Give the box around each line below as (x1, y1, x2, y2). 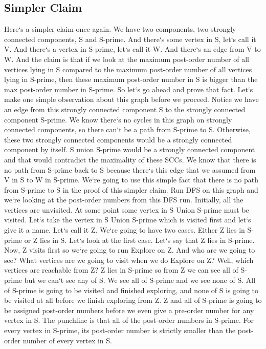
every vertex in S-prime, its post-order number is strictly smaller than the (4, 325, 236, 336)
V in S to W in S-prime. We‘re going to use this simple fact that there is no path (4, 174, 259, 185)
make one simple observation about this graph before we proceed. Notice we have (4, 94, 259, 105)
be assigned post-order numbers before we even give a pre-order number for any (4, 304, 254, 315)
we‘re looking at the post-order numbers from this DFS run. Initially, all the (4, 194, 243, 205)
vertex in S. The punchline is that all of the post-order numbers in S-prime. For (4, 315, 254, 325)
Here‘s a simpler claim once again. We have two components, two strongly (4, 24, 236, 34)
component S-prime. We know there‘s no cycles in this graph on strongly (4, 114, 232, 125)
